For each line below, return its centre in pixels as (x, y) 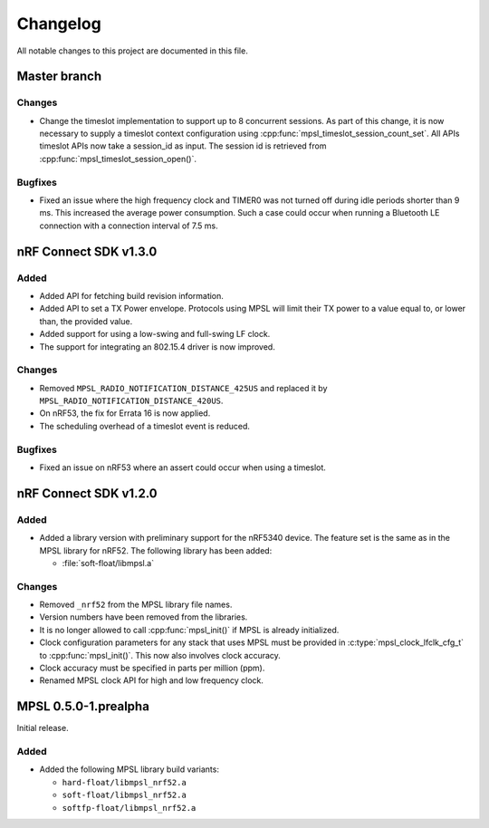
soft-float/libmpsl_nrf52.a (125, 795)
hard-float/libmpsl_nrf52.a (125, 782)
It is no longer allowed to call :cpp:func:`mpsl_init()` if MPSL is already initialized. (189, 630)
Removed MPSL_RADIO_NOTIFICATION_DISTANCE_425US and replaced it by (183, 388)
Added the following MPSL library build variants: (129, 769)
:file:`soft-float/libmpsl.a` (108, 563)
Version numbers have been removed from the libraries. (144, 617)
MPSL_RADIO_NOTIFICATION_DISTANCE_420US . (131, 401)
